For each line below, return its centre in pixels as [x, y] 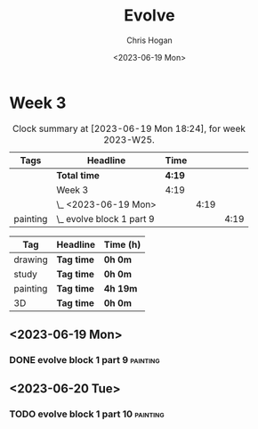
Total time [78, 175]
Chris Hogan [149, 40]
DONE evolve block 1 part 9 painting [85, 360]
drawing [31, 260]
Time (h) [122, 244]
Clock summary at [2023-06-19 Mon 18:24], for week [129, 128]
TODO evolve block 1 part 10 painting [87, 414]
